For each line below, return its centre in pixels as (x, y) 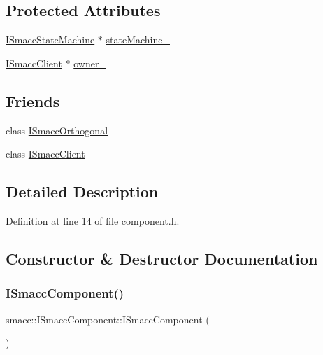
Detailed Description (82, 192)
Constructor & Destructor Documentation (162, 258)
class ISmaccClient (45, 154)
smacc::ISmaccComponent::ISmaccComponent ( (108, 319)
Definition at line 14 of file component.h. (93, 220)
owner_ (90, 63)
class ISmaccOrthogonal (57, 130)
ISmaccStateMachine (50, 40)
